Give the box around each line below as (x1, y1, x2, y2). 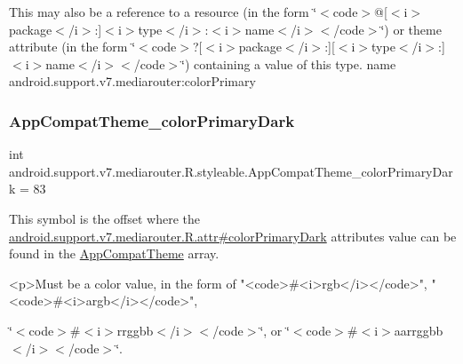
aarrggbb (394, 320, 443, 339)
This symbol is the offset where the (9, 209, 200, 227)
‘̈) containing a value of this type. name (181, 54, 396, 73)
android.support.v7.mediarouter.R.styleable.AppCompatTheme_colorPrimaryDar (9, 162, 453, 180)
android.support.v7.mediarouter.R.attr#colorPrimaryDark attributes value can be (9, 226, 457, 245)
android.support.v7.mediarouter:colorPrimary (9, 72, 256, 91)
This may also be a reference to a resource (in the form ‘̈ (9, 3, 317, 20)
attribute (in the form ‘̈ (9, 37, 136, 56)
